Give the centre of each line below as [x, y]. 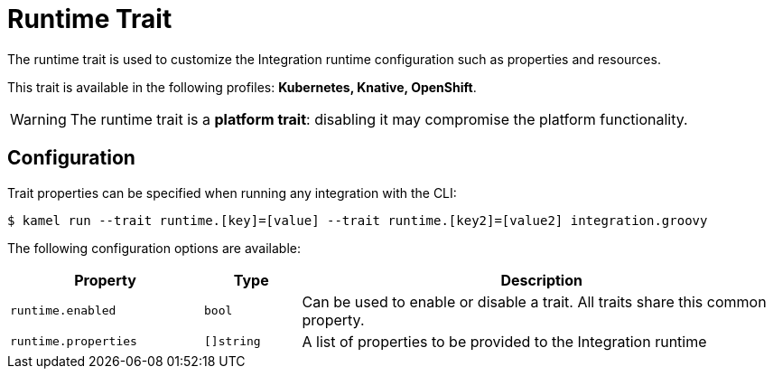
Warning [38, 119]
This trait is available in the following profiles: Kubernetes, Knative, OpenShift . [242, 87]
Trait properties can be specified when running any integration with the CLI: [232, 193]
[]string [233, 342]
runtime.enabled [63, 311]
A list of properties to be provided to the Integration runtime [504, 341]
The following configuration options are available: [154, 248]
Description [541, 280]
